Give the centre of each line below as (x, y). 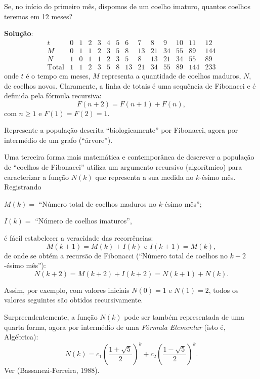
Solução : (19, 33)
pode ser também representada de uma (184, 317)
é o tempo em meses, (58, 75)
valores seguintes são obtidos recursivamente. (74, 300)
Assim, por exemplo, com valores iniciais (67, 290)
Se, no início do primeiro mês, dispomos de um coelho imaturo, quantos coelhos (127, 6)
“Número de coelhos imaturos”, (83, 221)
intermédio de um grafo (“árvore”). (58, 140)
